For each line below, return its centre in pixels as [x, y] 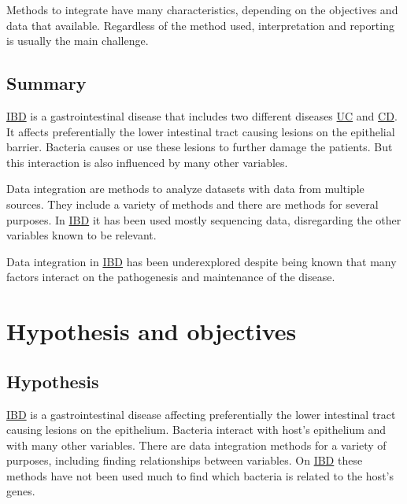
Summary [46, 83]
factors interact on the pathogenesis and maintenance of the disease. [171, 277]
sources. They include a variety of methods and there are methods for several [192, 204]
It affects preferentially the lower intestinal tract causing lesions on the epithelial [201, 131]
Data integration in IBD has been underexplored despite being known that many [202, 261]
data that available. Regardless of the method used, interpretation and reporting [200, 25]
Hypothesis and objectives [152, 331]
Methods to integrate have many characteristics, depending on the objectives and [202, 9]
